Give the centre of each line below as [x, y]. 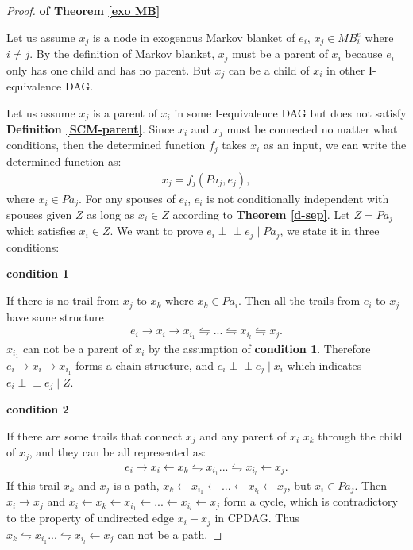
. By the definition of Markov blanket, [122, 54]
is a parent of [125, 112]
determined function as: [64, 161]
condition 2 [38, 409]
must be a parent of [280, 54]
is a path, [137, 485]
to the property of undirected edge [90, 518]
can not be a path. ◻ [170, 534]
